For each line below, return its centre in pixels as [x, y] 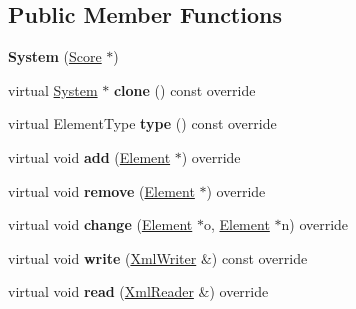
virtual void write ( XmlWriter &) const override [158, 257]
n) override [315, 224]
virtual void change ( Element [100, 224]
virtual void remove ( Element [101, 190]
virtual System [53, 89]
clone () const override [184, 89]
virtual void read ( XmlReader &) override [138, 291]
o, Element [236, 224]
